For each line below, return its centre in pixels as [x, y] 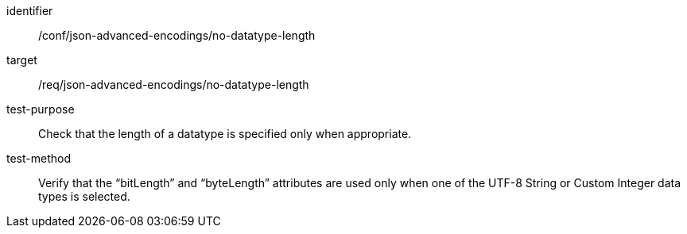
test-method [39, 158]
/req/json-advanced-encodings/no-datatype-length [174, 84]
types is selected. [84, 196]
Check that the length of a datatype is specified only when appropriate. [225, 134]
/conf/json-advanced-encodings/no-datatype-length [177, 35]
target [22, 60]
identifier [30, 11]
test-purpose [41, 109]
